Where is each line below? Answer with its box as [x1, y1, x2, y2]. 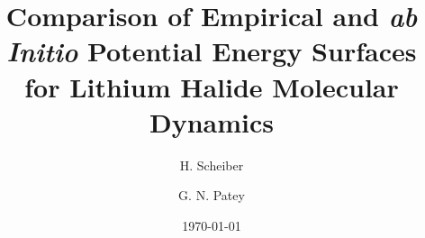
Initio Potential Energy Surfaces [6, 32, 417, 70]
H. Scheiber [179, 155, 244, 174]
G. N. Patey [178, 186, 245, 205]
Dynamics [149, 103, 274, 140]
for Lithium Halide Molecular [24, 68, 399, 105]
